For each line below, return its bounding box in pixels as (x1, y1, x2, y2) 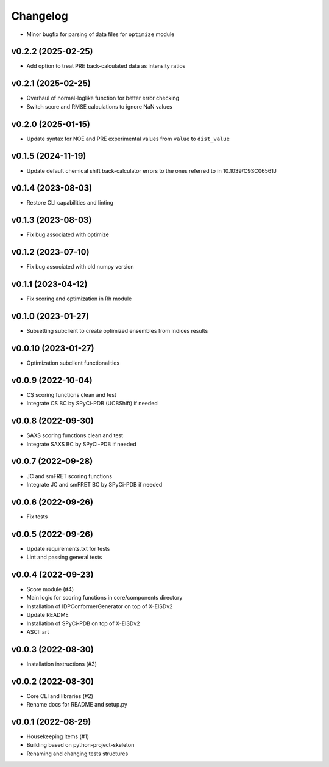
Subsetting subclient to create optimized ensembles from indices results (26, 327, 208, 335)
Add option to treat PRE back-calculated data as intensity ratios (26, 62, 186, 70)
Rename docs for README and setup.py (26, 701, 128, 708)
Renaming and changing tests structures (26, 750, 129, 757)
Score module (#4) (26, 586, 74, 592)
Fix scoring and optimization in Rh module (26, 295, 132, 302)
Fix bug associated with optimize (26, 231, 109, 238)
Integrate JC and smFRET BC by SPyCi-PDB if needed (26, 481, 163, 488)
